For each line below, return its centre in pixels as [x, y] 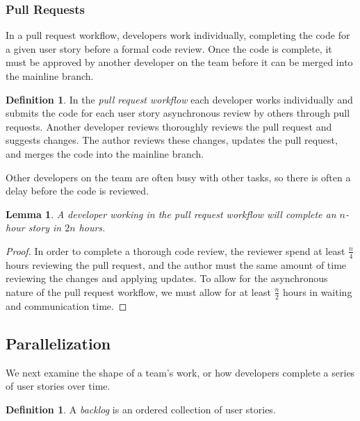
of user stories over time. [58, 386]
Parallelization [58, 343]
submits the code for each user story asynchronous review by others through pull [178, 113]
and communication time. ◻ [66, 305]
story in [45, 228]
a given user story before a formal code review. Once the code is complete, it [169, 48]
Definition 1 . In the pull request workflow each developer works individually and [179, 99]
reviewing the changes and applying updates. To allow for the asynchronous [167, 278]
